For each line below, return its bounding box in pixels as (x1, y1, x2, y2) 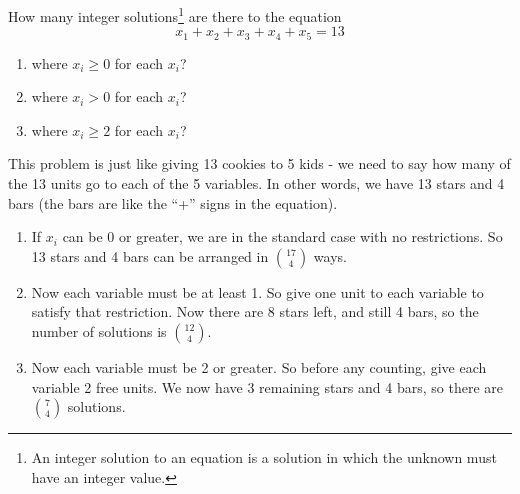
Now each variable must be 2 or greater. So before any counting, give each (31, 357, 487, 378)
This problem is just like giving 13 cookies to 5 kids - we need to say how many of (8, 153, 511, 174)
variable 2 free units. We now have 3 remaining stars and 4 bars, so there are (31, 376, 503, 397)
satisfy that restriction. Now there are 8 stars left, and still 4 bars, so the (31, 301, 479, 322)
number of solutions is (31, 321, 167, 342)
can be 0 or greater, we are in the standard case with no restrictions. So (62, 226, 503, 247)
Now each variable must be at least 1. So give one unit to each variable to (31, 281, 484, 302)
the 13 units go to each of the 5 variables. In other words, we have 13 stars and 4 (8, 173, 505, 194)
